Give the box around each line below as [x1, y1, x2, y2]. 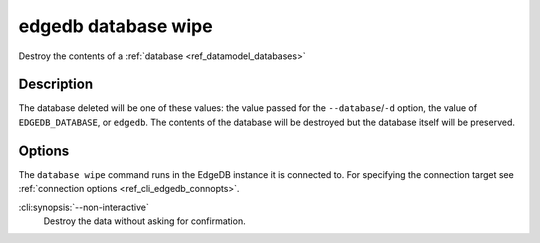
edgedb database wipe [18, 15, 214, 37]
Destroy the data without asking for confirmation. [43, 215, 246, 227]
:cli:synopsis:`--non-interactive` [18, 201, 149, 213]
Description [18, 76, 94, 93]
